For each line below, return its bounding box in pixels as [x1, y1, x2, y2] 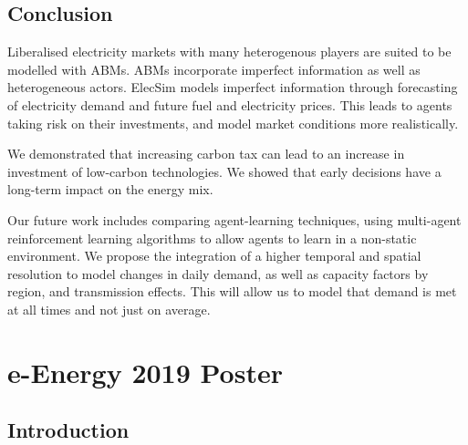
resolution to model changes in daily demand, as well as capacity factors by [7, 264, 429, 283]
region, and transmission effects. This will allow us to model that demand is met [7, 282, 457, 301]
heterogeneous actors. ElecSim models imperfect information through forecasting [7, 78, 458, 97]
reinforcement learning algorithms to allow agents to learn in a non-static [7, 228, 417, 247]
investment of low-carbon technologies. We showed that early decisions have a [7, 161, 442, 181]
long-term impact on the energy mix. [7, 180, 213, 199]
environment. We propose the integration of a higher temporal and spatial [7, 246, 421, 265]
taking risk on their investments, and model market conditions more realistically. [7, 113, 459, 132]
